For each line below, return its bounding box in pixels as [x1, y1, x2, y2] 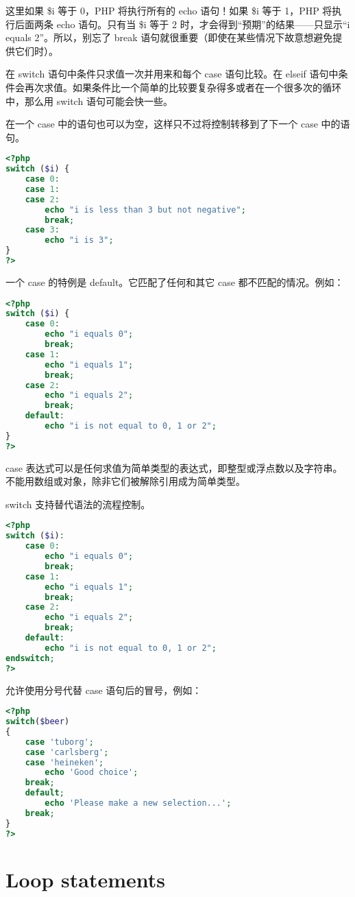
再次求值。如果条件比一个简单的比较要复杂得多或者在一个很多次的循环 [24, 80, 341, 94]
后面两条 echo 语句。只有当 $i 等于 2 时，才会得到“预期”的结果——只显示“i [14, 16, 350, 31]
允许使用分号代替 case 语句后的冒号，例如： [5, 682, 202, 697]
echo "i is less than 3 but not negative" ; [45, 204, 246, 215]
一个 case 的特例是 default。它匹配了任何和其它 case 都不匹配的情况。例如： [5, 274, 344, 289]
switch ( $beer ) [5, 717, 70, 727]
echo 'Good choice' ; [45, 767, 138, 778]
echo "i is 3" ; [45, 235, 114, 246]
